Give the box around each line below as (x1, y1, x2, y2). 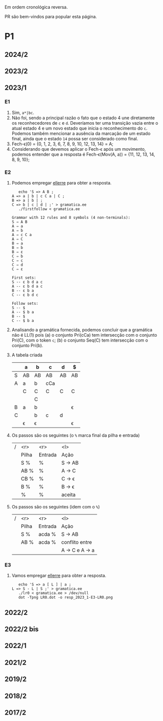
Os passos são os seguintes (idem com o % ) (11, 504, 100, 509)
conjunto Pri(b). (11, 342, 44, 348)
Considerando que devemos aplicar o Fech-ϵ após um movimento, (11, 146, 146, 152)
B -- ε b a (11, 288, 34, 293)
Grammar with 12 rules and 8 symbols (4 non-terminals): (11, 215, 131, 220)
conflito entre (61, 538, 93, 545)
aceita (61, 491, 76, 498)
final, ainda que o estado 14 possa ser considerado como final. (11, 135, 138, 141)
